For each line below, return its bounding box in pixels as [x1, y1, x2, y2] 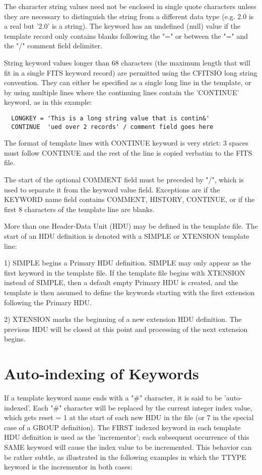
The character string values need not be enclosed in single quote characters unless [4, 1, 256, 11]
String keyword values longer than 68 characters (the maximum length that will [4, 57, 250, 67]
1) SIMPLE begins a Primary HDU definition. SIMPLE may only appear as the [4, 257, 251, 268]
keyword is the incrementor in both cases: [4, 461, 133, 472]
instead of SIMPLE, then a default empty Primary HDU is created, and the [4, 277, 238, 288]
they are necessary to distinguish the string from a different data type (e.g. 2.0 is [4, 11, 254, 21]
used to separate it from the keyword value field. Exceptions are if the [4, 184, 220, 194]
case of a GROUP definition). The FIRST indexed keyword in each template [4, 422, 241, 432]
